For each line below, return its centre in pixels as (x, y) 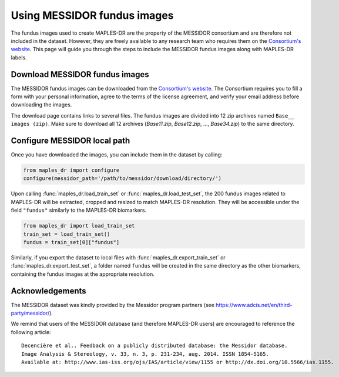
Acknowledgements (48, 291)
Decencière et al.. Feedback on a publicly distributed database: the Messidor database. (155, 346)
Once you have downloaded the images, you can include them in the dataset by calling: (117, 155)
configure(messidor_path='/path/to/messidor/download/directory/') (122, 179)
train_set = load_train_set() (67, 234)
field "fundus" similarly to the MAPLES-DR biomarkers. (79, 210)
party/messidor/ (30, 313)
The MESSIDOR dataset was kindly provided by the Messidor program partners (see (113, 305)
